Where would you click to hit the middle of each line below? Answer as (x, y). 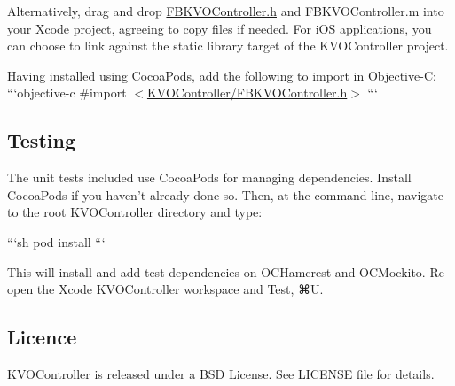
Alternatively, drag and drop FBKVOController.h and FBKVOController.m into (226, 11)
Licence (42, 337)
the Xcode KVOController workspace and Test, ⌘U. (180, 289)
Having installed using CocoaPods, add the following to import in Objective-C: (222, 75)
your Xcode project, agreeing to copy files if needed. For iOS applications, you (220, 28)
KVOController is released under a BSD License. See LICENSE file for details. (221, 373)
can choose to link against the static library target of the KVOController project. (228, 46)
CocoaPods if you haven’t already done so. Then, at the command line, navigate (225, 194)
